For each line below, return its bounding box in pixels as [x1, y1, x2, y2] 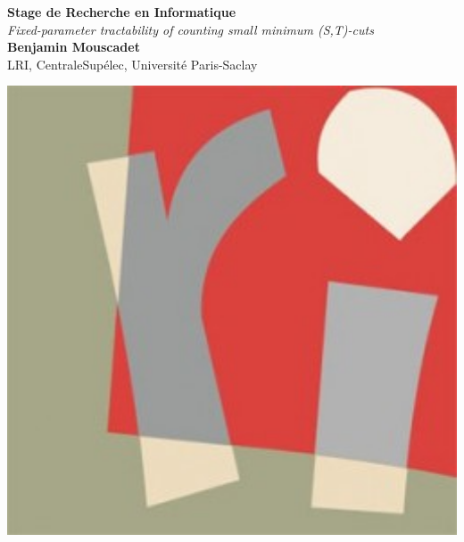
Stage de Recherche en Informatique [7, 3, 236, 21]
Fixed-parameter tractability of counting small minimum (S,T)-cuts [7, 20, 374, 38]
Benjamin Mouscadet [7, 37, 140, 56]
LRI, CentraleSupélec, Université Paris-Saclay [7, 54, 258, 73]
